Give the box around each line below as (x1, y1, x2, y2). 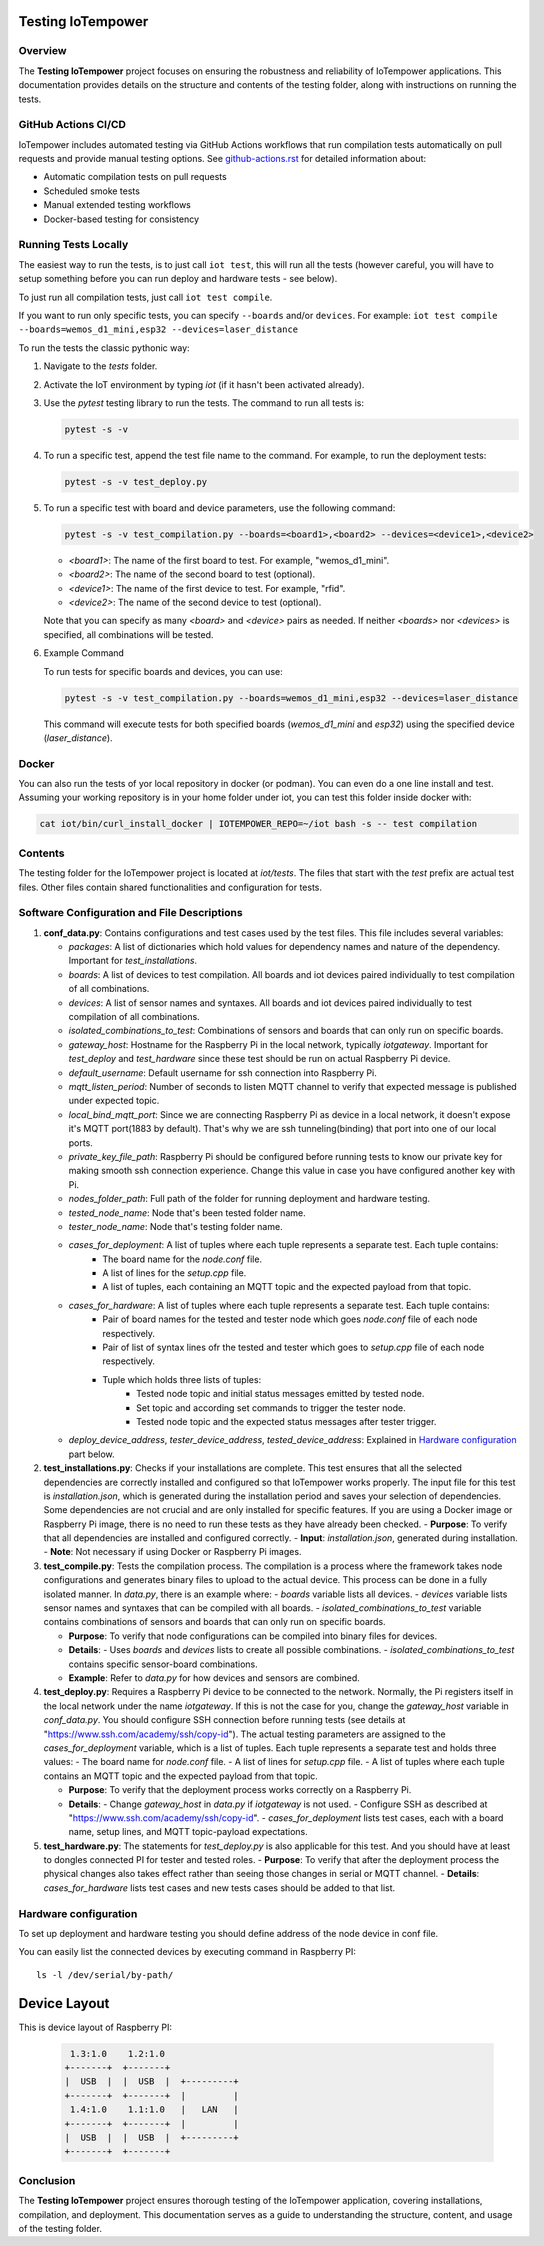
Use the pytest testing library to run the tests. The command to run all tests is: (43, 396, 365, 409)
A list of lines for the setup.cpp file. (102, 1267, 247, 1279)
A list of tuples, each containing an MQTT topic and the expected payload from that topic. (102, 1281, 472, 1293)
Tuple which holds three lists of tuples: (102, 1373, 262, 1385)
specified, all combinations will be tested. (43, 628, 214, 640)
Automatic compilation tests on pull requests (43, 171, 227, 183)
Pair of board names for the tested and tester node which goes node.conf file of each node (102, 1313, 478, 1325)
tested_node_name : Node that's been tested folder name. (68, 1206, 306, 1219)
